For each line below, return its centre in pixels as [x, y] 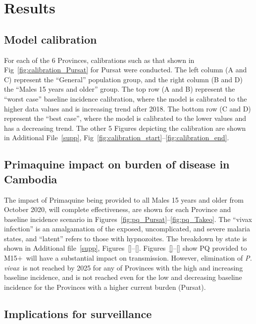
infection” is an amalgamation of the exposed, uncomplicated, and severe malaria [127, 229]
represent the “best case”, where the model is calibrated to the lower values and [125, 118]
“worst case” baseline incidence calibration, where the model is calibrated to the [126, 98]
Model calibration [51, 39]
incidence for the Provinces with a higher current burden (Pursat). [105, 287]
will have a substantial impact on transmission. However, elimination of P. [139, 258]
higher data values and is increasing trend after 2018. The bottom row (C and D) [128, 108]
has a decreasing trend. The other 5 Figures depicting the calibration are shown [125, 128]
